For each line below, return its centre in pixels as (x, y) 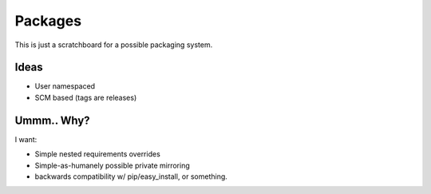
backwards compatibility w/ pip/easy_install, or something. (131, 176)
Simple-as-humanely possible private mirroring (113, 165)
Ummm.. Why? (53, 120)
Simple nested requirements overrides (98, 154)
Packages (48, 21)
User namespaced (65, 86)
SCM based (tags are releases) (86, 97)
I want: (26, 139)
